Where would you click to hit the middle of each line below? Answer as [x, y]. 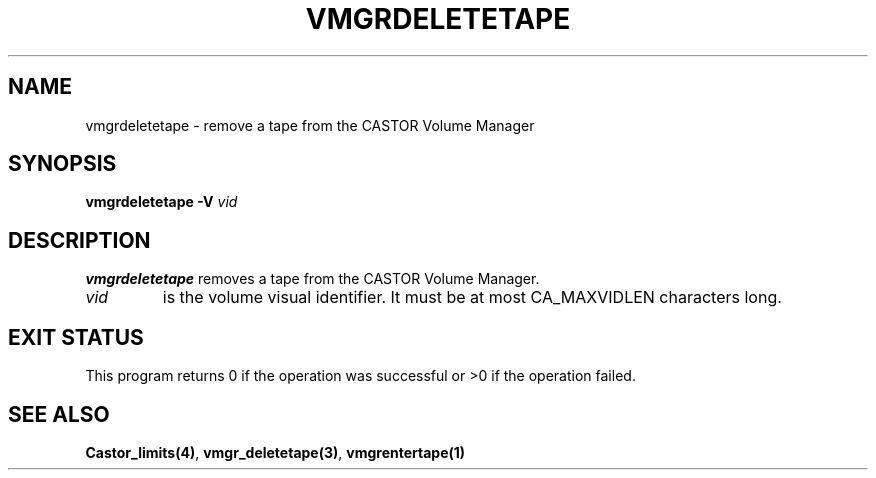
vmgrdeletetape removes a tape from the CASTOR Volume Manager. [312, 279]
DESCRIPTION [79, 240]
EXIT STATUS [76, 337]
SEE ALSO [59, 414]
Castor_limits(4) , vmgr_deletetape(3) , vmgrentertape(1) [275, 452]
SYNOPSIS [62, 164]
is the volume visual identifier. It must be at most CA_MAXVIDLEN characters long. [472, 297]
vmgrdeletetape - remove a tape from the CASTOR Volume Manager [310, 125]
